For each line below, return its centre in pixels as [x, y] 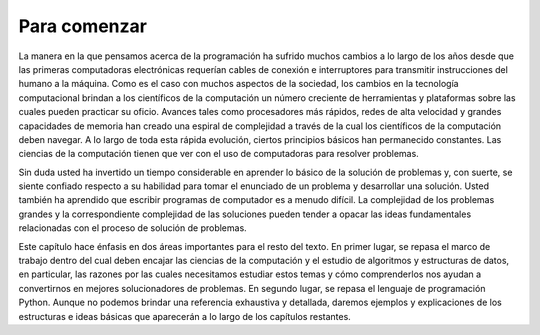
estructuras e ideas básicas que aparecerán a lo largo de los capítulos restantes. [185, 316]
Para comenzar [82, 26]
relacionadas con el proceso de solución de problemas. [132, 228]
